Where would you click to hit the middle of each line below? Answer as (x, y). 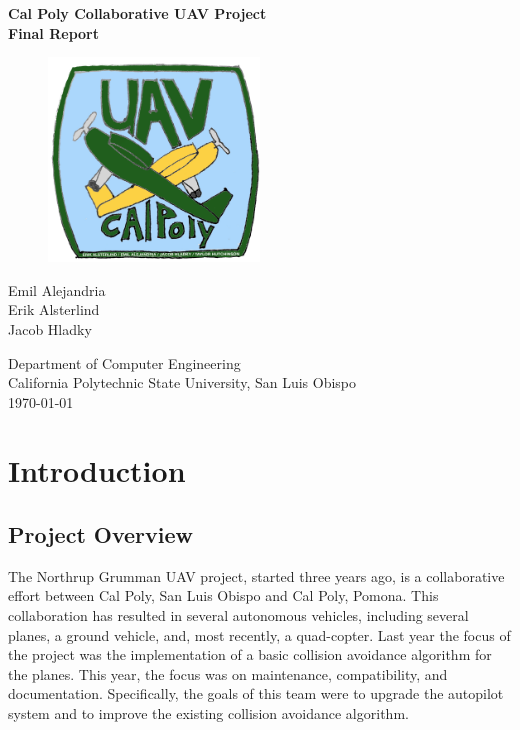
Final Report (53, 32)
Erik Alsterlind (54, 309)
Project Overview (101, 534)
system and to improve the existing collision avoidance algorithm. (208, 713)
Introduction (97, 470)
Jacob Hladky (50, 328)
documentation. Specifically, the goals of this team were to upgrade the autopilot (256, 693)
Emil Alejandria (57, 289)
